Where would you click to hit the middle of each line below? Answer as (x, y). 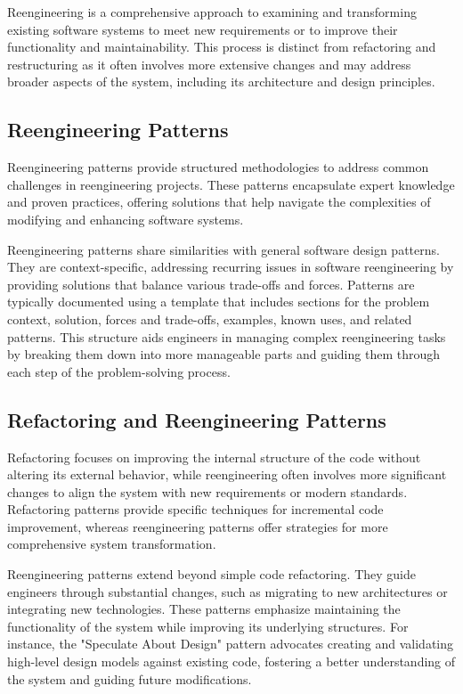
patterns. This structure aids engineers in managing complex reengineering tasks (227, 336)
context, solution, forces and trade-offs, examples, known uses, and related (210, 318)
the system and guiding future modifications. (130, 678)
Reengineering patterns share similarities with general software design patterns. (223, 249)
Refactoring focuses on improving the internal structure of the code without (214, 457)
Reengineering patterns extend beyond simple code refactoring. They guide (212, 574)
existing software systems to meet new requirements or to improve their (203, 29)
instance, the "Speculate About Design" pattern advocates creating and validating (231, 644)
